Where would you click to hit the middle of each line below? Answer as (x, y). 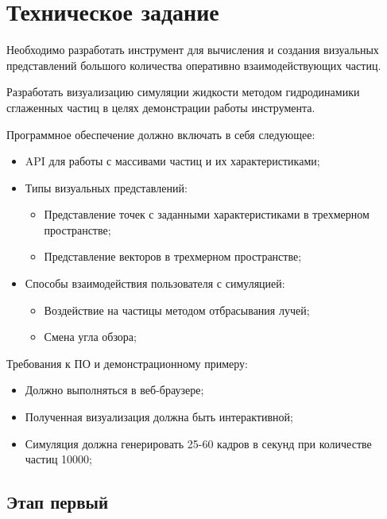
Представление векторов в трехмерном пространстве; (173, 256)
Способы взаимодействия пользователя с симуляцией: (155, 283)
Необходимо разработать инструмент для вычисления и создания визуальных (193, 50)
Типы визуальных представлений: (106, 187)
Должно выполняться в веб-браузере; (114, 390)
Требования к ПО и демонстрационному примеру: (127, 363)
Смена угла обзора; (90, 337)
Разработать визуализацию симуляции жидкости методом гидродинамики (183, 92)
